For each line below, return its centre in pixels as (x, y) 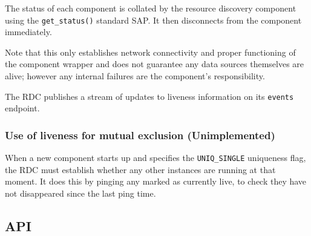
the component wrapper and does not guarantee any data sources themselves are (155, 64)
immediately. (28, 32)
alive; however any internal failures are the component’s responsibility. (135, 76)
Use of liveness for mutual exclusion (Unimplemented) (140, 135)
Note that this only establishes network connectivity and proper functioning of (150, 52)
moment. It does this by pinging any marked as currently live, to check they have (156, 181)
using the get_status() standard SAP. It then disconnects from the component (153, 20)
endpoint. (22, 108)
